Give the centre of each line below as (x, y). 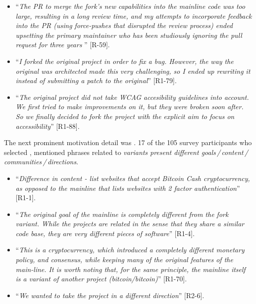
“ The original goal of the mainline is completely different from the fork (122, 214)
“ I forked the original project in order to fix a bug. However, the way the (125, 61)
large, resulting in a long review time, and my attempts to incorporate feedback (134, 15)
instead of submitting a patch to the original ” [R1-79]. (96, 80)
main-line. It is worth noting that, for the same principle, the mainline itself (130, 269)
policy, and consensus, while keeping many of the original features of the (124, 259)
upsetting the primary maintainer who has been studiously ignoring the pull (129, 35)
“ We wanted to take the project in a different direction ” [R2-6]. (110, 295)
